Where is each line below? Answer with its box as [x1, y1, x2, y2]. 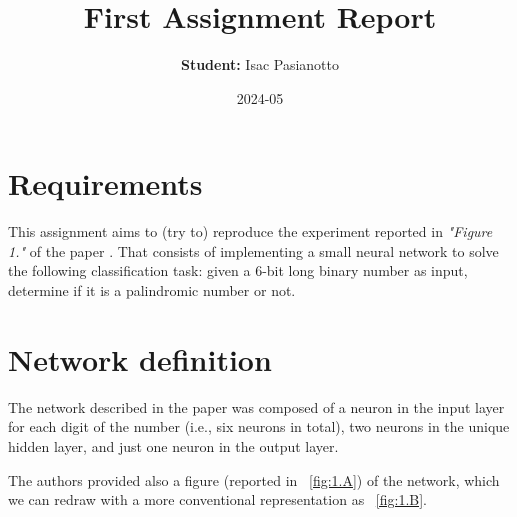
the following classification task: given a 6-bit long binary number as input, [8, 260, 468, 281]
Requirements [8, 163, 203, 204]
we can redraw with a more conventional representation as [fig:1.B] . [8, 489, 427, 510]
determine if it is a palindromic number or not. [8, 280, 296, 301]
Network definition [8, 338, 272, 379]
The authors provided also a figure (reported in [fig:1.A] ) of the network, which [8, 469, 500, 490]
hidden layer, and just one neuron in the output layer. [8, 435, 339, 456]
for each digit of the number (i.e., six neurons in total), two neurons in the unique [8, 416, 510, 437]
